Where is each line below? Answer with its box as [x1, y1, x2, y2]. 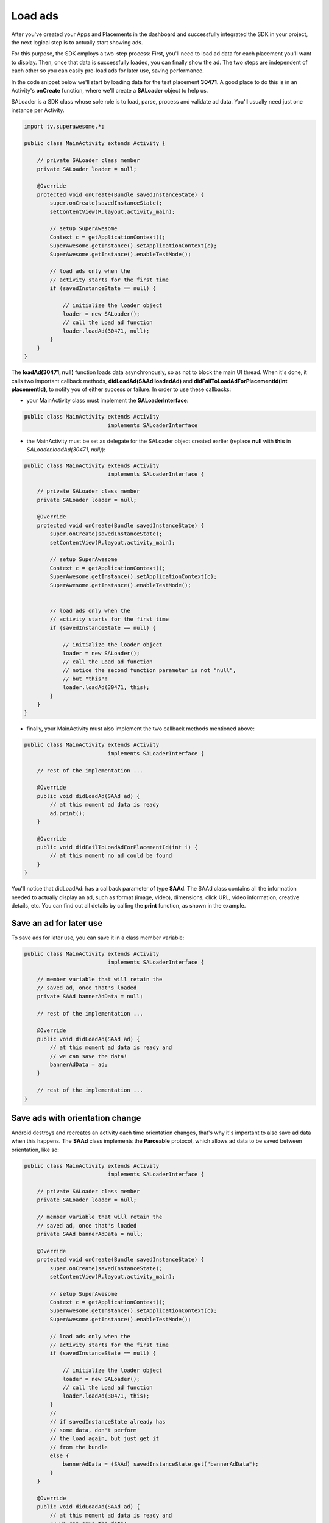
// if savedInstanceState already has [49, 1418, 166, 1425]
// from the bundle [49, 1444, 108, 1451]
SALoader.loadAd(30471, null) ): [26, 446, 106, 453]
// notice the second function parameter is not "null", [62, 667, 236, 674]
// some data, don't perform [49, 1426, 137, 1433]
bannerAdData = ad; [49, 1061, 108, 1068]
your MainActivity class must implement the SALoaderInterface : [26, 397, 189, 405]
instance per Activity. [11, 107, 65, 114]
